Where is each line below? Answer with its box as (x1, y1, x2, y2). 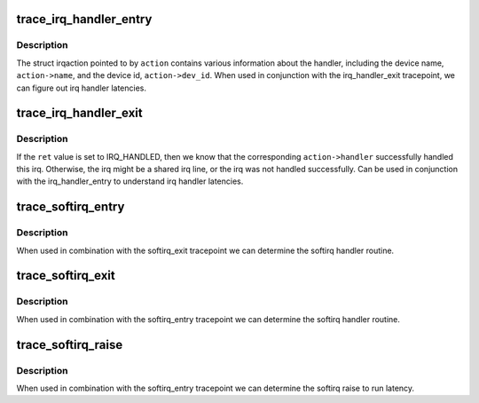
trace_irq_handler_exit (16, 106, 143, 121)
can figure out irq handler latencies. (16, 83, 146, 93)
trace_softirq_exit (16, 268, 115, 283)
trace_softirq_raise (16, 337, 123, 352)
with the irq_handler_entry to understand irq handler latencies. (16, 176, 244, 186)
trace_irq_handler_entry (16, 12, 153, 27)
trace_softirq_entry (16, 200, 125, 215)
